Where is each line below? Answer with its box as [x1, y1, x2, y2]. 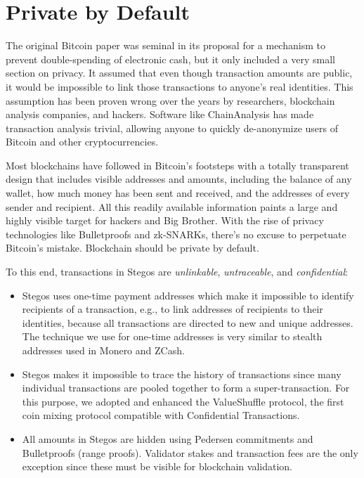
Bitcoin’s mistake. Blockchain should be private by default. [6, 240, 259, 255]
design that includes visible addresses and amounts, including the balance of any [6, 172, 352, 186]
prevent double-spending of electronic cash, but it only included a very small [6, 51, 335, 66]
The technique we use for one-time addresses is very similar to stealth [22, 329, 323, 344]
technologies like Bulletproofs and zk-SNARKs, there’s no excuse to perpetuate [6, 226, 346, 241]
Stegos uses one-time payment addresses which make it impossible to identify [22, 288, 354, 302]
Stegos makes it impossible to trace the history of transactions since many [22, 366, 342, 381]
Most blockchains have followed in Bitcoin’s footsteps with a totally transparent [6, 157, 349, 172]
